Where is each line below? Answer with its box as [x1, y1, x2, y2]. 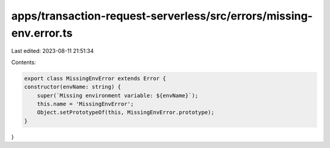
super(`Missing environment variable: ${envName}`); [37, 92, 199, 99]
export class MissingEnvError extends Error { [24, 75, 166, 82]
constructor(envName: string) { [24, 83, 122, 91]
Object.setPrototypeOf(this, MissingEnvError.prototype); [37, 109, 215, 116]
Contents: [11, 58, 36, 66]
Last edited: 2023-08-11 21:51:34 [11, 48, 94, 55]
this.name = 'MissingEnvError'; [37, 100, 134, 107]
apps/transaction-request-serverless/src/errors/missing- [11, 9, 313, 23]
